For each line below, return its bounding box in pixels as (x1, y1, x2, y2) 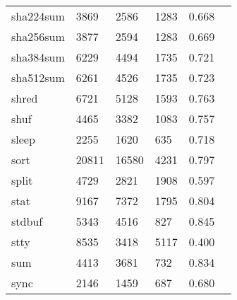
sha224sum (11, 8, 65, 24)
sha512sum (11, 69, 65, 86)
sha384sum (11, 49, 65, 65)
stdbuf (11, 213, 43, 229)
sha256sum (11, 28, 65, 45)
